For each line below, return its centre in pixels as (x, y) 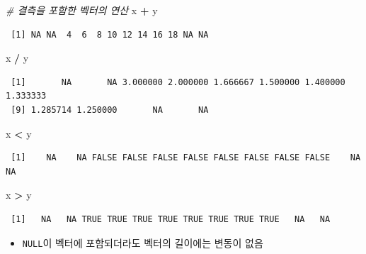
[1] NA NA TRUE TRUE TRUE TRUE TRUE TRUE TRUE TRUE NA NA (171, 219)
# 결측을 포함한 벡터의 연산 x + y (82, 10)
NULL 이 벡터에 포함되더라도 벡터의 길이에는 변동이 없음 (143, 242)
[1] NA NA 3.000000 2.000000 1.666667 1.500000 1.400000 (178, 82)
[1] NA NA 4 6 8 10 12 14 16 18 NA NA (110, 34)
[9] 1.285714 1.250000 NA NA (110, 110)
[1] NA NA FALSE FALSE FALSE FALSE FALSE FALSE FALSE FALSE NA (186, 158)
